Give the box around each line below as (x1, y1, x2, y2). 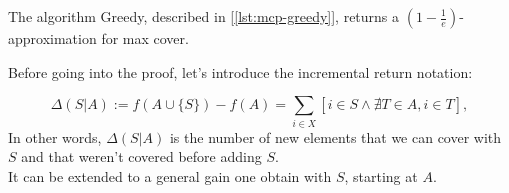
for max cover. (101, 28, 189, 48)
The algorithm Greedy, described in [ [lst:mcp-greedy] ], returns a (8, 6, 400, 26)
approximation (8, 28, 97, 48)
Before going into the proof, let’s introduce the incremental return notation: (8, 61, 473, 82)
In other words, (8, 126, 102, 147)
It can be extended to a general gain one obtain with (8, 165, 332, 186)
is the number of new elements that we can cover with (169, 126, 502, 147)
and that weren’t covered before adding (21, 146, 262, 167)
